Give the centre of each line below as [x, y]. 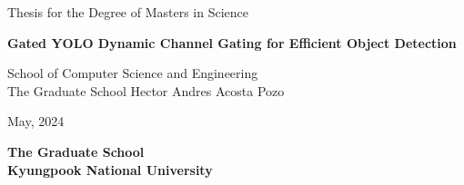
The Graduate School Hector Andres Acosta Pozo [146, 90]
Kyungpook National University [110, 169]
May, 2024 [36, 121]
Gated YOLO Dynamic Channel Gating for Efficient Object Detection [232, 42]
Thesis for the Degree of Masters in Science [128, 12]
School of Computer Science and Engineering [133, 73]
